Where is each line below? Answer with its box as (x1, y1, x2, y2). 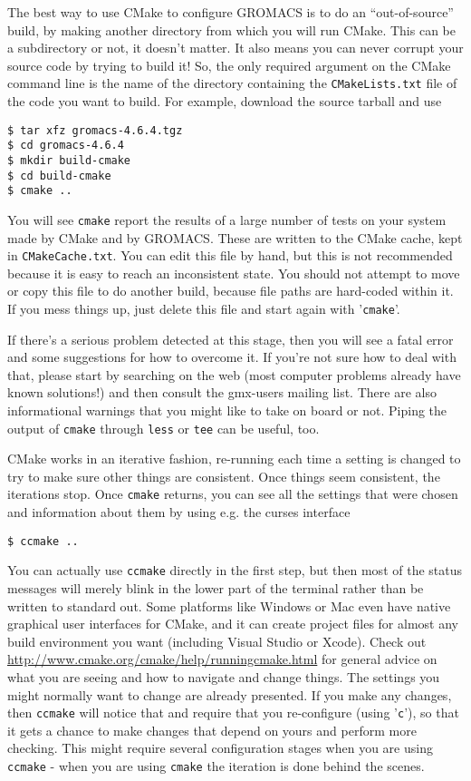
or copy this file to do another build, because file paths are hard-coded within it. (7, 281, 454, 300)
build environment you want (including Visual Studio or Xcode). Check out (7, 631, 427, 650)
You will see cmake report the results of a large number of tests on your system (7, 210, 447, 229)
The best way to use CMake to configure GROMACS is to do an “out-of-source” (7, 3, 454, 21)
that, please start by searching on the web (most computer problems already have (7, 365, 461, 384)
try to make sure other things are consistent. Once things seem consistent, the (7, 466, 440, 485)
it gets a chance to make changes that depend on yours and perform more (7, 720, 417, 739)
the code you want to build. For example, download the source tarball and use (7, 92, 442, 111)
